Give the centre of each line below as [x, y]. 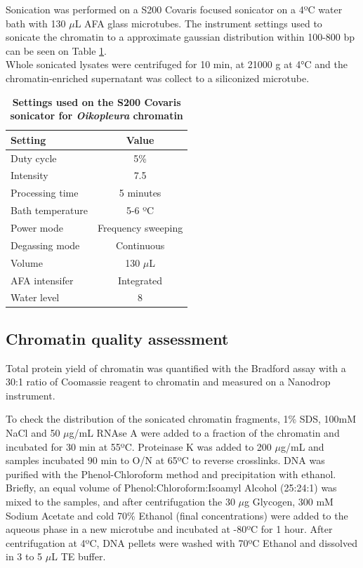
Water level [35, 297]
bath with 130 [36, 23]
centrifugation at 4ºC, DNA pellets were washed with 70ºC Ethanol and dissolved [181, 542]
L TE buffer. [79, 556]
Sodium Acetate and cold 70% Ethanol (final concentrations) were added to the [177, 515]
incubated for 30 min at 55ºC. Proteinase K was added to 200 [139, 446]
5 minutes [140, 193]
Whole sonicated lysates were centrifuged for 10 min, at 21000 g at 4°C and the [177, 64]
